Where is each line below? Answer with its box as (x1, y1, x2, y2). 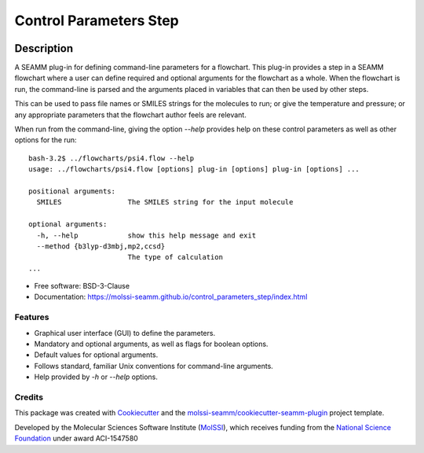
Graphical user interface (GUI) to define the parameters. (34, 328, 216, 337)
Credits (14, 392, 43, 403)
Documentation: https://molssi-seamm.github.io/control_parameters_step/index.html (34, 292, 308, 302)
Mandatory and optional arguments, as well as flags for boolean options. (34, 339, 269, 349)
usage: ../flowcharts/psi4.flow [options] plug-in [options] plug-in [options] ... (28, 165, 360, 174)
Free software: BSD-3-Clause (34, 282, 130, 291)
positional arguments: (28, 186, 116, 196)
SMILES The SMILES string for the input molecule (36, 197, 294, 207)
